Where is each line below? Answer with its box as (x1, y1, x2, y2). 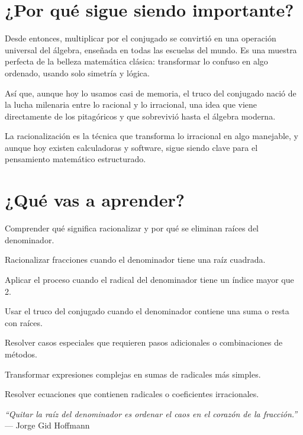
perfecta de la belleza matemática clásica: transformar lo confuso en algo (5, 55, 268, 67)
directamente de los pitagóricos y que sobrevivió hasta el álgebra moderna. (5, 109, 276, 122)
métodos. (5, 347, 37, 360)
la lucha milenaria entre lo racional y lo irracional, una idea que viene (5, 98, 257, 111)
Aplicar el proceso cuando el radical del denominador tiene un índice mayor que (5, 273, 294, 285)
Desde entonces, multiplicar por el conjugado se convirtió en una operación (5, 32, 276, 44)
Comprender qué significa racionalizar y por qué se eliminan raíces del (5, 222, 259, 234)
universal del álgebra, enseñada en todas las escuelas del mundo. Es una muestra (5, 43, 297, 56)
